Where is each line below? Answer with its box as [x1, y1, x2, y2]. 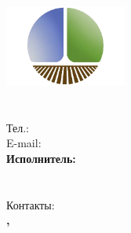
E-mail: [6, 135, 42, 151]
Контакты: [6, 196, 55, 213]
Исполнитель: [6, 150, 76, 166]
